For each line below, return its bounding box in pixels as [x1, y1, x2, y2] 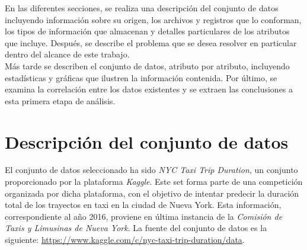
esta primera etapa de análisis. [5, 94, 116, 107]
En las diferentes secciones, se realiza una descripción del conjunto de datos [5, 2, 279, 14]
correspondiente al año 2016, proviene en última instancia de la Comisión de [5, 210, 283, 222]
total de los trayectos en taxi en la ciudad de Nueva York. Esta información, [5, 198, 282, 211]
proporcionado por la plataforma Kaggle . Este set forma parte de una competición [5, 175, 303, 188]
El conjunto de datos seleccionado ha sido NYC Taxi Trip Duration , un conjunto [5, 164, 298, 176]
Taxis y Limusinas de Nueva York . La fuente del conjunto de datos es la [5, 222, 267, 234]
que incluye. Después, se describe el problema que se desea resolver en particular [5, 36, 297, 49]
